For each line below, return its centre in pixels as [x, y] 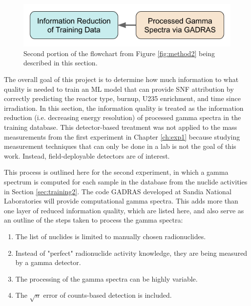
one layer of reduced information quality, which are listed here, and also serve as [124, 210]
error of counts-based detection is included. [107, 295]
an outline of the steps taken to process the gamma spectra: [94, 220]
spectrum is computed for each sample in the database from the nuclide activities [126, 182]
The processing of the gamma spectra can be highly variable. [106, 278]
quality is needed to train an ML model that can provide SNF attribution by [119, 89]
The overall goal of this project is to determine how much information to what [121, 79]
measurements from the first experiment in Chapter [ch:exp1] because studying [122, 136]
